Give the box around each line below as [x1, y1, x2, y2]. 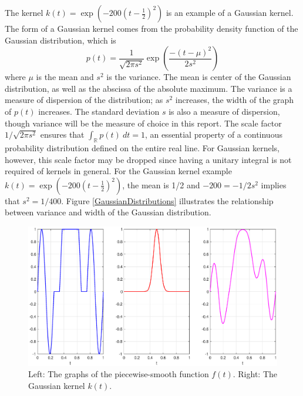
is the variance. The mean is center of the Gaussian [106, 71, 291, 83]
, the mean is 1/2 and [122, 178, 200, 191]
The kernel [5, 6, 43, 18]
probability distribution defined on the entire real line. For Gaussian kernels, [5, 141, 280, 154]
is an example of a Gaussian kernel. [166, 6, 294, 18]
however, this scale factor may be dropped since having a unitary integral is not [5, 153, 292, 165]
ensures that [40, 128, 85, 141]
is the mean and [36, 71, 94, 83]
